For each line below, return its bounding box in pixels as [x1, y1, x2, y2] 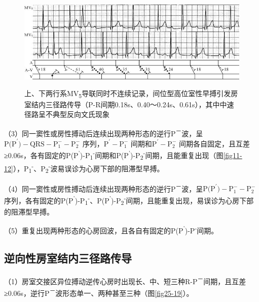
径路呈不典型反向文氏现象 [24, 109, 109, 119]
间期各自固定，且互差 [178, 138, 250, 148]
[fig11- [223, 149, 242, 160]
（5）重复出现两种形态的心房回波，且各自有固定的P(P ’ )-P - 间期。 [4, 224, 218, 236]
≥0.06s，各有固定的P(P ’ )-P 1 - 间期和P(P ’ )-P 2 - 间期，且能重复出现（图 [4, 148, 224, 162]
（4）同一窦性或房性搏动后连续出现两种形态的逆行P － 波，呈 [4, 182, 203, 194]
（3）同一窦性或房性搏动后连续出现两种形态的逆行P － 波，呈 [4, 126, 203, 138]
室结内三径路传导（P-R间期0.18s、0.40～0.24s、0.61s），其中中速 [24, 99, 234, 109]
